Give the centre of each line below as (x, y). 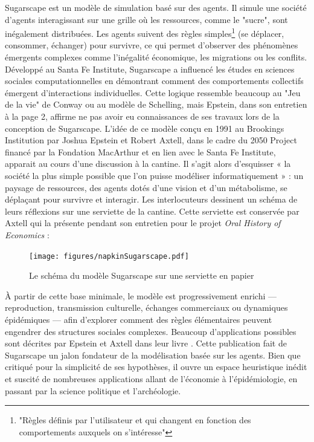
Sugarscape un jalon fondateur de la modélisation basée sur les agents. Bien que (153, 355)
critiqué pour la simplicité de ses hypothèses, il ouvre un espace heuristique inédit (156, 367)
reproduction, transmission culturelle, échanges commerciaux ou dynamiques (146, 307)
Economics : (27, 234)
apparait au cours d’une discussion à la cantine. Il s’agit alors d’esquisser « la (148, 164)
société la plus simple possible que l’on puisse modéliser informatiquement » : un (154, 175)
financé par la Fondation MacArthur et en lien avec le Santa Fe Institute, (140, 151)
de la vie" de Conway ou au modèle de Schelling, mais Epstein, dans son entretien (156, 104)
